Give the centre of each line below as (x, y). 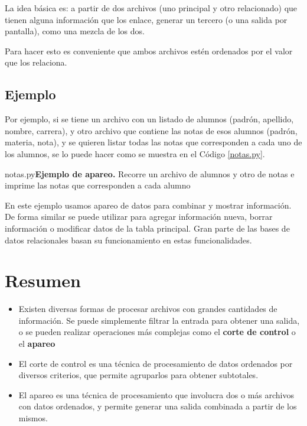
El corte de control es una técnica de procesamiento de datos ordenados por (156, 363)
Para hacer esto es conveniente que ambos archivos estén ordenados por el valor (149, 51)
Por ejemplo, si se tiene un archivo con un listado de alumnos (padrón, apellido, (149, 119)
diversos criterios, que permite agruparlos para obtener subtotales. (138, 375)
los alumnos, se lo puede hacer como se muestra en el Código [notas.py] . (135, 153)
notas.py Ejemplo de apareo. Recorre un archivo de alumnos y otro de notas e (150, 173)
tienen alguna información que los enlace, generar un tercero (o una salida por (146, 19)
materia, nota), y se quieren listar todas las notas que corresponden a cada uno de (153, 142)
